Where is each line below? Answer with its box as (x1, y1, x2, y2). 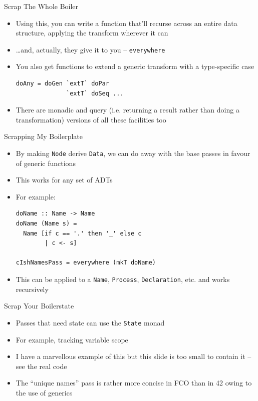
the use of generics (16, 387, 73, 397)
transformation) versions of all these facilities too (16, 114, 166, 124)
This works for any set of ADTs (16, 174, 113, 185)
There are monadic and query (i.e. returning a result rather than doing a (16, 104, 239, 115)
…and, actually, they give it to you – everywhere (16, 44, 165, 54)
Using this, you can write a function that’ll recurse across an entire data (16, 17, 237, 28)
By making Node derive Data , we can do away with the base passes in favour (16, 148, 250, 158)
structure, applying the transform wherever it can (16, 27, 168, 38)
